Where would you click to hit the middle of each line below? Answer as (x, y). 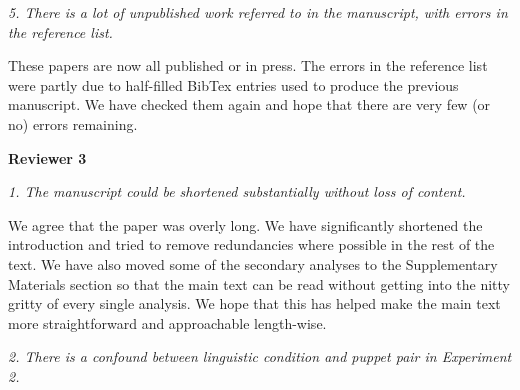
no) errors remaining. (73, 123)
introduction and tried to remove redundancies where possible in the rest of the (251, 244)
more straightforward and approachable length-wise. (167, 322)
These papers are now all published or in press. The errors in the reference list (248, 65)
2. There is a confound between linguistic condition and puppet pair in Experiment (260, 356)
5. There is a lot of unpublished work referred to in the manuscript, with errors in (258, 12)
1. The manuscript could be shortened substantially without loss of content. (237, 191)
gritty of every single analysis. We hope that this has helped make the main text (254, 303)
